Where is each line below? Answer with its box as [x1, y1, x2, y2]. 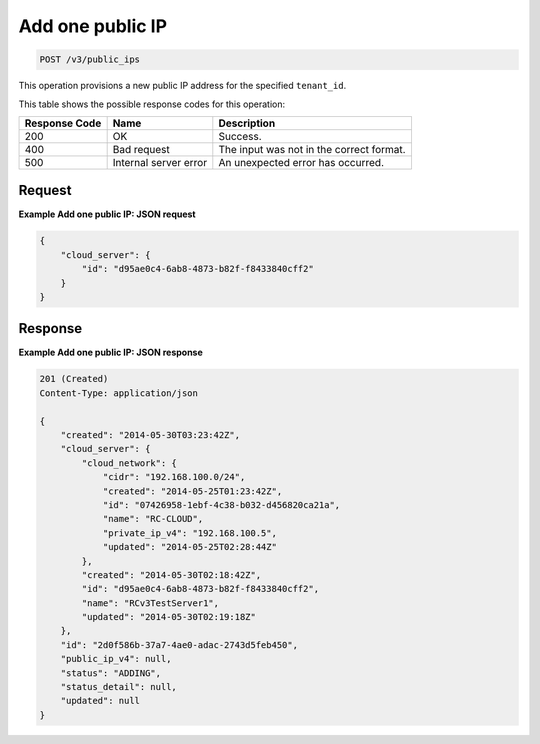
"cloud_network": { [81, 457, 177, 469]
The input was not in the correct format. [218, 142, 406, 156]
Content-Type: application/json [39, 387, 199, 399]
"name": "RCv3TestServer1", [81, 597, 220, 609]
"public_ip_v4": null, [60, 653, 172, 665]
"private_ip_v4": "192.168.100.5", [102, 527, 277, 539]
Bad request [112, 142, 170, 156]
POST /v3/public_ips [39, 54, 140, 65]
